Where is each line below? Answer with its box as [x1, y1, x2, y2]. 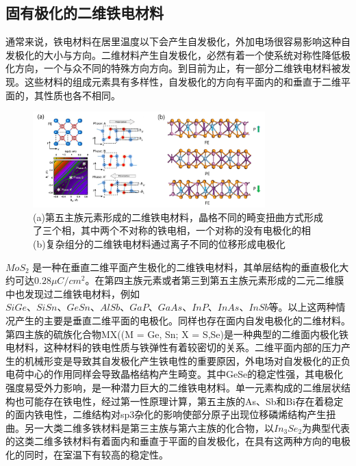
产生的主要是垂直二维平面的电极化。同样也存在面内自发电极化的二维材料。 [14, 313, 351, 328]
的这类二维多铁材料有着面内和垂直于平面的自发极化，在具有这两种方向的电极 [5, 434, 351, 448]
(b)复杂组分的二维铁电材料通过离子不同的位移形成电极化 [33, 237, 285, 251]
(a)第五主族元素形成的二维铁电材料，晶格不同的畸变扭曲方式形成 [33, 209, 323, 224]
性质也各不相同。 [43, 88, 120, 102]
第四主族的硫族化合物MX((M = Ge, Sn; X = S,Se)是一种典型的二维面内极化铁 [5, 326, 349, 341]
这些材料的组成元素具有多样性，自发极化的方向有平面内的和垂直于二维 [24, 74, 341, 88]
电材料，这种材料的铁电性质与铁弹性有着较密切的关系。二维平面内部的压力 [5, 340, 341, 354]
